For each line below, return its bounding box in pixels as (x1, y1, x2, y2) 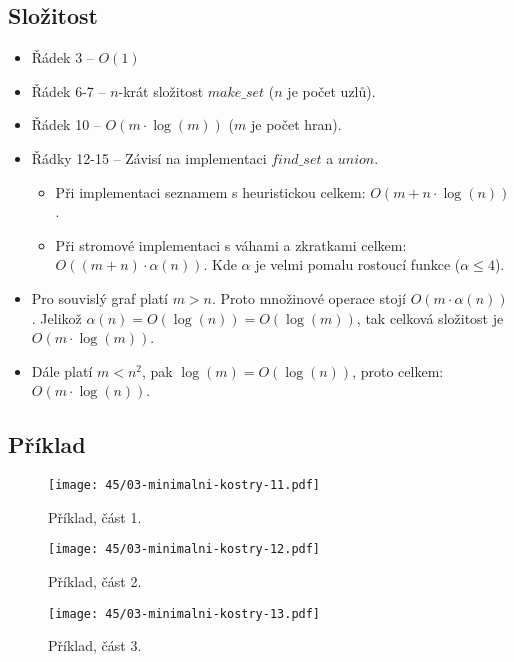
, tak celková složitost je (356, 307, 504, 328)
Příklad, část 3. (48, 635, 142, 656)
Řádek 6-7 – (31, 80, 106, 101)
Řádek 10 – (31, 114, 101, 135)
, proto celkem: (352, 360, 444, 381)
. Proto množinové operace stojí (212, 287, 407, 308)
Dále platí (31, 360, 93, 381)
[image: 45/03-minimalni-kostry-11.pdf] (48, 478, 321, 493)
